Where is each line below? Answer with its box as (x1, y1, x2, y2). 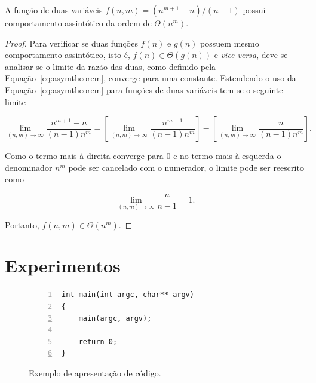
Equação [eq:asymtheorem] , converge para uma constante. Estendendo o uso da (5, 72, 296, 84)
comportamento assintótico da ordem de (5, 17, 152, 29)
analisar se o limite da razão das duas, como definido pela (5, 60, 216, 72)
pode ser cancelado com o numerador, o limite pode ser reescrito (68, 161, 304, 173)
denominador (5, 161, 53, 173)
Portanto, (5, 218, 39, 231)
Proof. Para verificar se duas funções (5, 36, 138, 49)
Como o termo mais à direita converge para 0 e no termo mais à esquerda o (5, 149, 281, 162)
